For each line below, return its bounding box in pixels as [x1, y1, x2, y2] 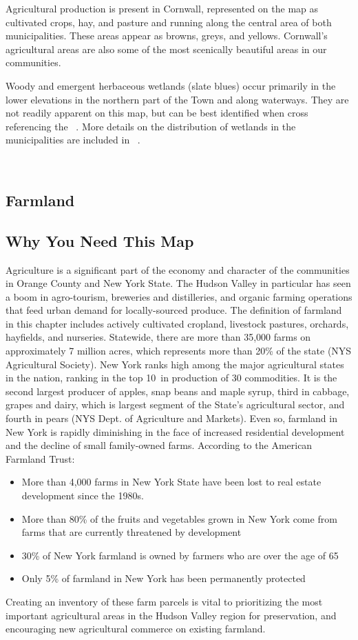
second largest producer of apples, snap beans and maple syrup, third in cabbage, [6, 383, 350, 398]
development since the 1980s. [21, 488, 144, 503]
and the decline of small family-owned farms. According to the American [6, 438, 313, 452]
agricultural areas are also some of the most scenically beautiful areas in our [6, 41, 327, 56]
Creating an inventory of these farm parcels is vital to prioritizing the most [6, 594, 323, 608]
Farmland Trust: [6, 451, 75, 466]
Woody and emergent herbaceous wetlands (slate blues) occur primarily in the [6, 78, 336, 92]
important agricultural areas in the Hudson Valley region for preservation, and [6, 608, 337, 622]
